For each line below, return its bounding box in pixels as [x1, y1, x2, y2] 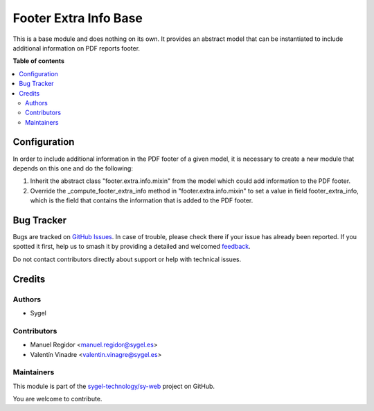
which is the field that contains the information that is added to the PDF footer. [30, 196, 253, 204]
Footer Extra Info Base [12, 10, 143, 26]
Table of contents [12, 57, 65, 65]
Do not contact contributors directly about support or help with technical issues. [12, 255, 242, 263]
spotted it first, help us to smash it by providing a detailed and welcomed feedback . [12, 243, 251, 251]
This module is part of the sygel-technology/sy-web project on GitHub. [12, 382, 215, 390]
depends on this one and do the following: [12, 164, 133, 173]
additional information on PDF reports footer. [12, 44, 141, 52]
